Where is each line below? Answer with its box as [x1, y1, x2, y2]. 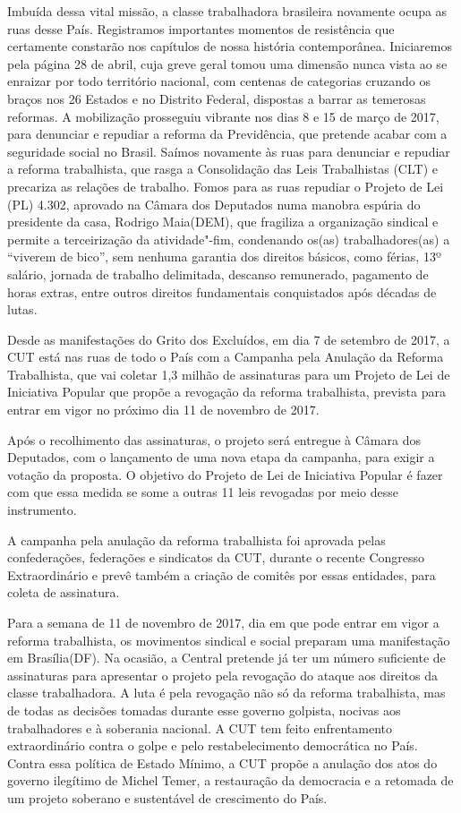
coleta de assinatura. [7, 583, 120, 602]
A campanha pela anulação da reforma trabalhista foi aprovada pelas [7, 530, 386, 549]
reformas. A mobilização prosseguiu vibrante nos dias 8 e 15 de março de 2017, [7, 107, 440, 125]
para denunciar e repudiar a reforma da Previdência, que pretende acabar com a [7, 124, 448, 143]
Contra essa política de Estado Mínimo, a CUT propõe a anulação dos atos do [7, 753, 438, 772]
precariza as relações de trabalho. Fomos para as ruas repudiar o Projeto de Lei [7, 176, 444, 195]
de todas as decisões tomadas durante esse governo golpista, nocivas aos [7, 700, 401, 719]
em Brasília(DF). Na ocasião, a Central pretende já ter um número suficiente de [7, 648, 446, 667]
